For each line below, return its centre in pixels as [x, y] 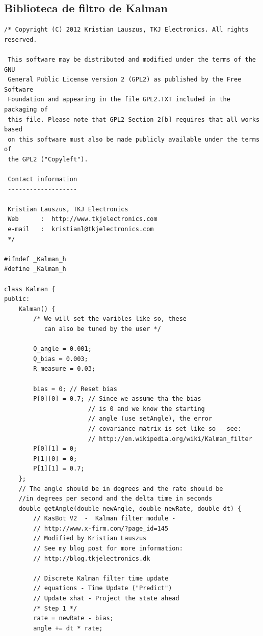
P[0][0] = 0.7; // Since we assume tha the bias [117, 399]
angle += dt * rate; [68, 628]
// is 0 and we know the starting [146, 409]
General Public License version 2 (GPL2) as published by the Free [125, 80]
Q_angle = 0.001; [62, 349]
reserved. [21, 39]
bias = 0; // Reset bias [75, 389]
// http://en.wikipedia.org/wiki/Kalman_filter [170, 439]
